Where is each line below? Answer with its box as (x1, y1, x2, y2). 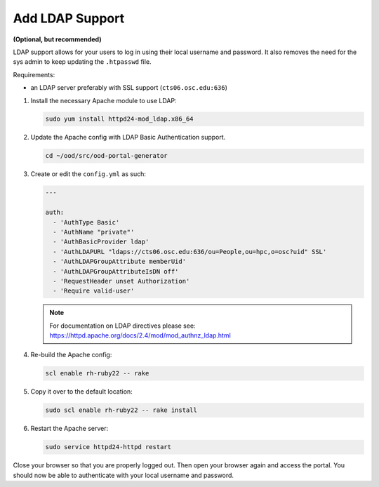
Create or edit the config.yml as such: (30, 170, 147, 178)
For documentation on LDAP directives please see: (49, 321, 196, 330)
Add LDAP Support (13, 11, 125, 26)
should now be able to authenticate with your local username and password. (13, 471, 234, 479)
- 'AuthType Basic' (53, 218, 120, 226)
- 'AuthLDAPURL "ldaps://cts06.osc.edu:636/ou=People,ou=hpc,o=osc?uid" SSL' (53, 248, 327, 255)
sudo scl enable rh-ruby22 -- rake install (45, 406, 198, 414)
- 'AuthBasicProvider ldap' (53, 238, 149, 246)
